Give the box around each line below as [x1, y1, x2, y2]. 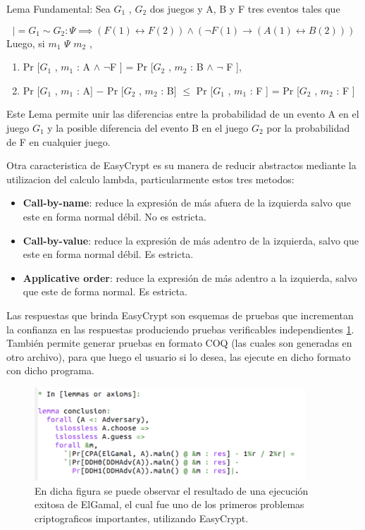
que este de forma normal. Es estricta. [23, 284, 187, 299]
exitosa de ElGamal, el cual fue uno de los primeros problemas [35, 497, 304, 512]
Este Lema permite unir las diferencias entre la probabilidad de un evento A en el [6, 106, 359, 121]
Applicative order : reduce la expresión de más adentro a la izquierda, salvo [23, 270, 357, 285]
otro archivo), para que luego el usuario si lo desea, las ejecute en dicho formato [6, 349, 351, 364]
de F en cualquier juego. [6, 134, 111, 149]
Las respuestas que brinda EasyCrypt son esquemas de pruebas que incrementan [6, 307, 354, 322]
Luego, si [6, 35, 45, 50]
